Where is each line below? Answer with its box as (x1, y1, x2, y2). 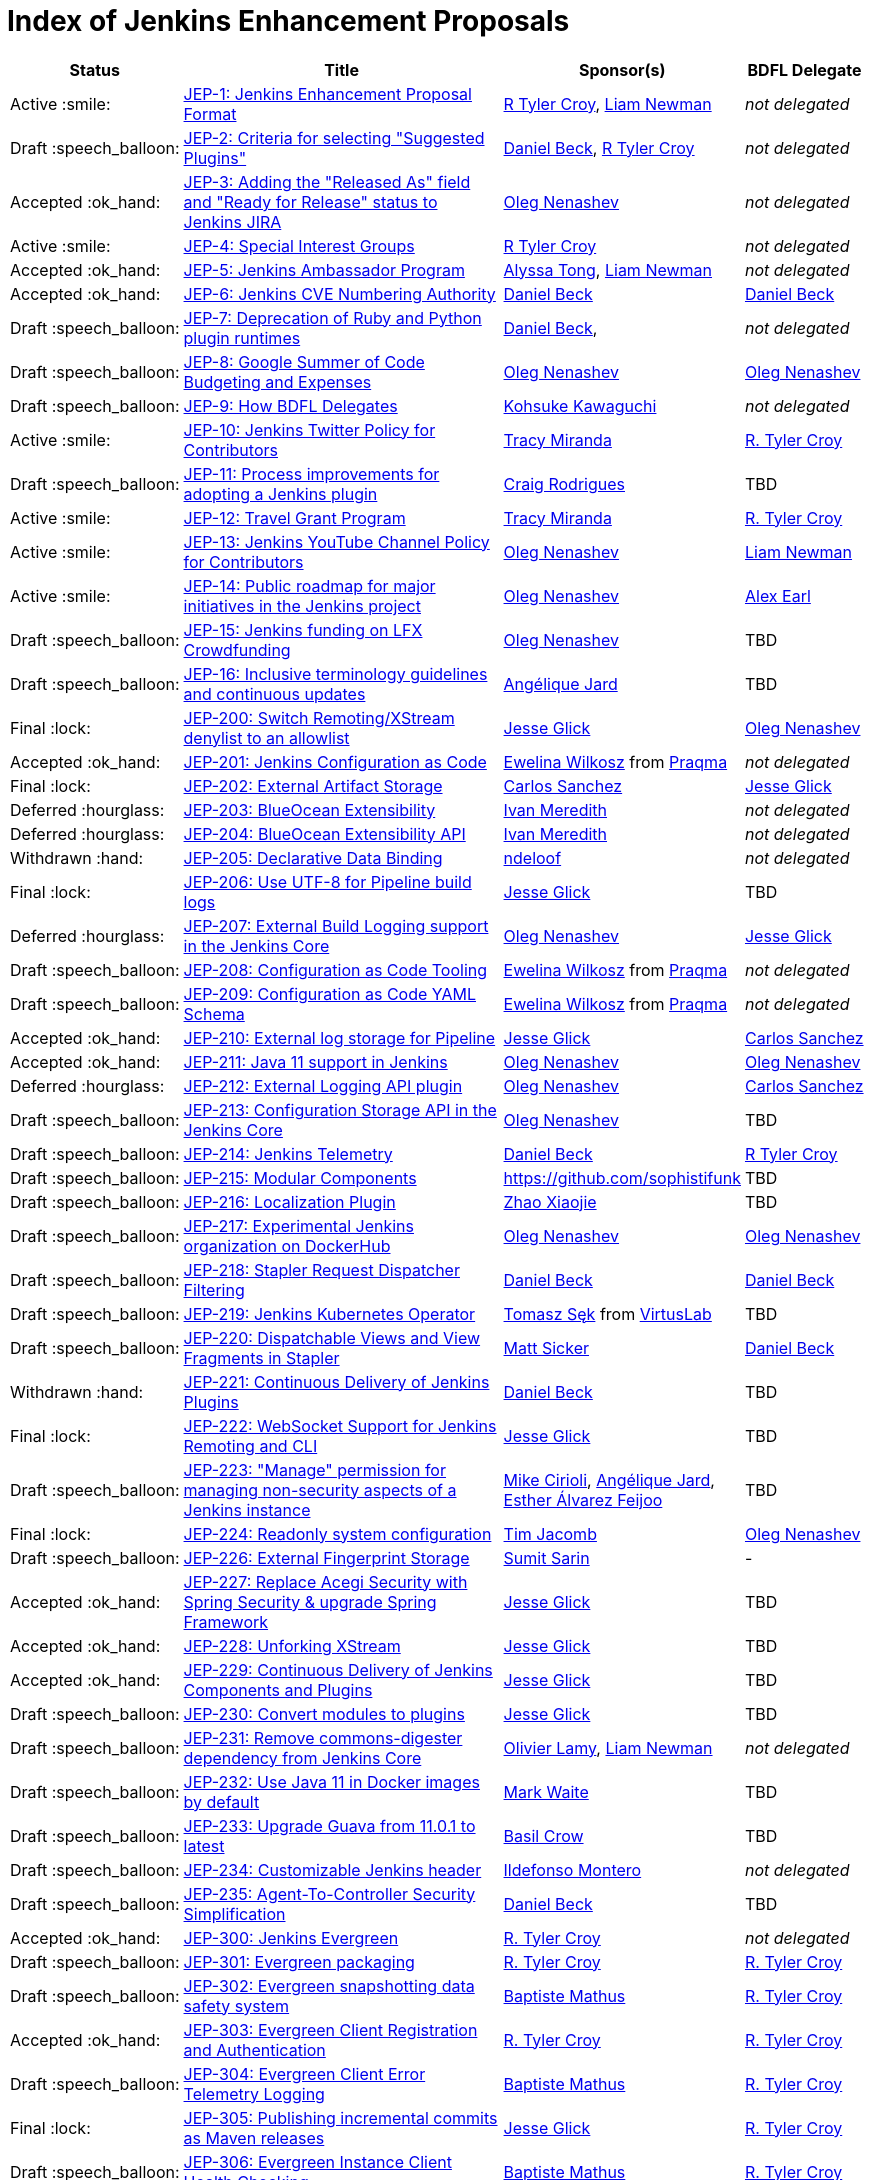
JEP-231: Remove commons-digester (183, 1727, 463, 1748)
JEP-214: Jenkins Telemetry (183, 1143, 393, 1164)
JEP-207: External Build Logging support (183, 915, 489, 936)
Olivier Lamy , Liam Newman (503, 1737, 713, 1758)
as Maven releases (183, 2127, 325, 2148)
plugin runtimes (183, 327, 301, 348)
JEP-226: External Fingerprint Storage (183, 1547, 470, 1568)
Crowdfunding (183, 639, 291, 660)
